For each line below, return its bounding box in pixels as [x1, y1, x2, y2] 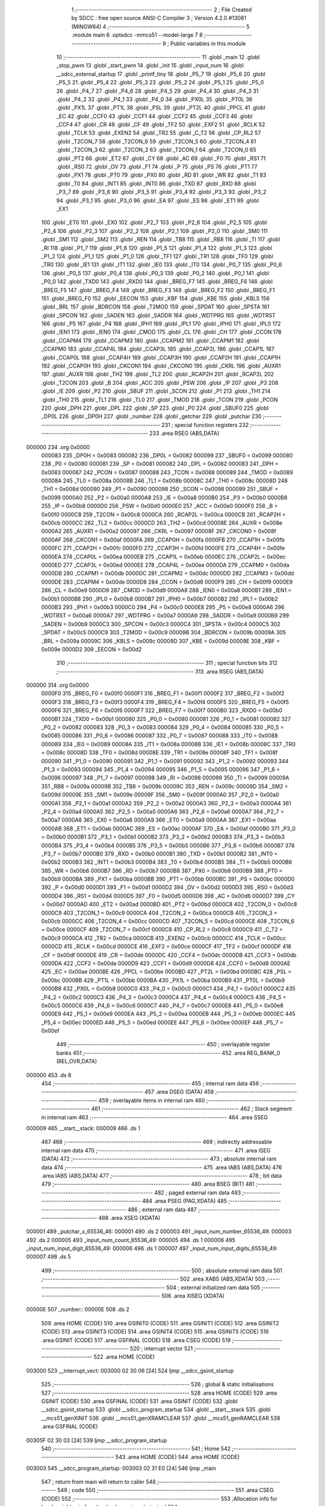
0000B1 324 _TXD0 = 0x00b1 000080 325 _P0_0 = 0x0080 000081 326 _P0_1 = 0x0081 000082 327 [41, 715, 291, 722]
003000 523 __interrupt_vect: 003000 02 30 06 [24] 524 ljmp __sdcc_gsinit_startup [26, 1367, 234, 1374]
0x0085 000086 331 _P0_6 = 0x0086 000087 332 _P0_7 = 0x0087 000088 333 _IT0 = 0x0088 [41, 732, 278, 739]
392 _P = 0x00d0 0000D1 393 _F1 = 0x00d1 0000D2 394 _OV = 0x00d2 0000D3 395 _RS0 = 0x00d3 [41, 884, 294, 891]
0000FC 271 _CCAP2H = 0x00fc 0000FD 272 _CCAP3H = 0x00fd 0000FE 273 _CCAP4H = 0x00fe [41, 545, 285, 552]
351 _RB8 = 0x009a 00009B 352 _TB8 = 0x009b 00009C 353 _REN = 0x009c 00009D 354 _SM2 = [41, 783, 288, 790]
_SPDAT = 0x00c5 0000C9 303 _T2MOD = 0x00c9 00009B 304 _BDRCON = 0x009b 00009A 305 [41, 629, 286, 636]
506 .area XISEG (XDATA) [161, 1292, 225, 1299]
